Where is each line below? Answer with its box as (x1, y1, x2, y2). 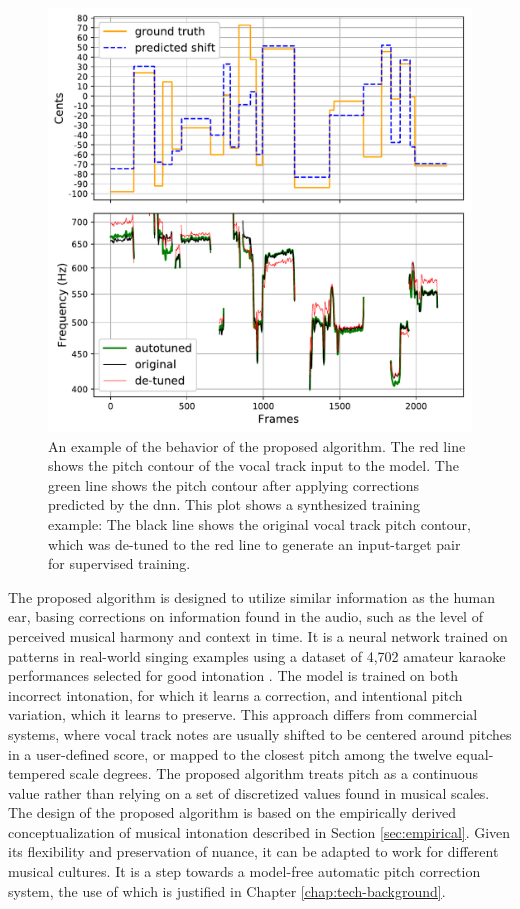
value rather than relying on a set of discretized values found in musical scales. (8, 782, 490, 803)
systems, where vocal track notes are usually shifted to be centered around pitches (8, 723, 512, 744)
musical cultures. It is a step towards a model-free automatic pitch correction (8, 861, 481, 882)
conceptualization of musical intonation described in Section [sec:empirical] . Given (8, 821, 511, 842)
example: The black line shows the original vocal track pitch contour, (48, 513, 471, 534)
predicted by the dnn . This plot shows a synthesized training (48, 494, 420, 515)
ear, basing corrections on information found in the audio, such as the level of (8, 606, 483, 627)
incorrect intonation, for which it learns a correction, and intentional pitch (8, 684, 463, 705)
